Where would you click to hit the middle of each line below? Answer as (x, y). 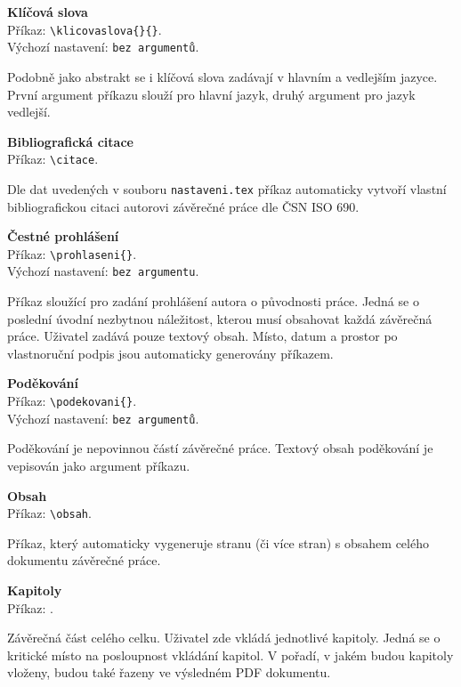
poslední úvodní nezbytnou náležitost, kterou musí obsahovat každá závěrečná (220, 318)
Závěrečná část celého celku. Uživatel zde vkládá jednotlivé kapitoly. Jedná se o (224, 638)
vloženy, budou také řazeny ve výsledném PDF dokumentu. (169, 672)
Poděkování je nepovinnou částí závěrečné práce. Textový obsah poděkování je (220, 448)
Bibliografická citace (70, 141)
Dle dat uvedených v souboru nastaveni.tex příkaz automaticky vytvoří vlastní (227, 188)
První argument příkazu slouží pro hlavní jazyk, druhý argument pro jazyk (211, 94)
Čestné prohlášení (63, 236)
